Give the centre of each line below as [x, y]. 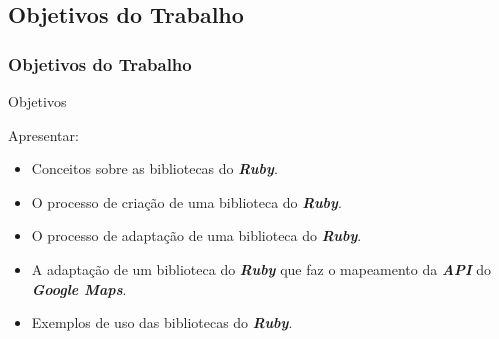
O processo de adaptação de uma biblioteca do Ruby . [196, 235]
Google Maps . [79, 288]
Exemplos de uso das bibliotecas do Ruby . [162, 322]
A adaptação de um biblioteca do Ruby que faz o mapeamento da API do [261, 268]
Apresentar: [43, 134]
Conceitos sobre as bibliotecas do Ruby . [154, 168]
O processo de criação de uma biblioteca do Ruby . [186, 201]
